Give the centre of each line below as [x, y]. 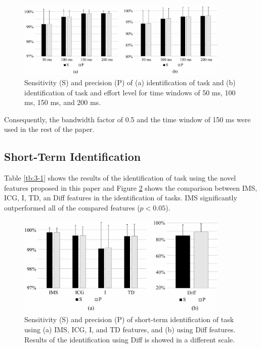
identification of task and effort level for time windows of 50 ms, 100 [130, 92]
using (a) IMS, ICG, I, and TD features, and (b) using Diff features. [130, 329]
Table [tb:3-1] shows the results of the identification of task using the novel [120, 178]
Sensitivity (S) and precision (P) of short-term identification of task [129, 319]
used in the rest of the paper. [49, 129]
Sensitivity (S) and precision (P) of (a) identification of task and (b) [130, 82]
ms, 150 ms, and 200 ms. [63, 102]
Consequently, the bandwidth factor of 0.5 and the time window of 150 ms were [127, 119]
